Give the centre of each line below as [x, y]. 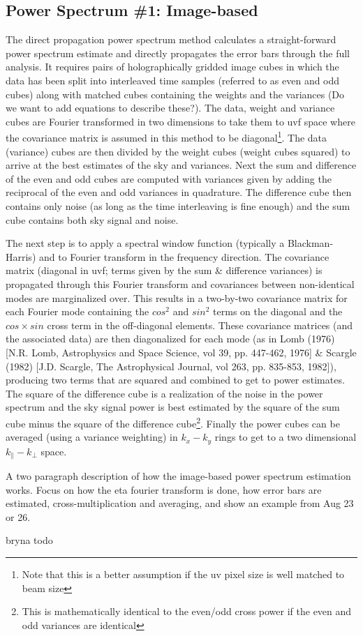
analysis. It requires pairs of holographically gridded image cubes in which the [172, 67]
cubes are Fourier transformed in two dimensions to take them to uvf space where [180, 121]
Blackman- [310, 243]
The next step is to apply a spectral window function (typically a [145, 243]
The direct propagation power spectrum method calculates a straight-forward [171, 39]
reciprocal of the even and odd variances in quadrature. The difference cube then [179, 192]
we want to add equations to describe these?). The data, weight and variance [170, 108]
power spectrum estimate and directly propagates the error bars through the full [178, 53]
